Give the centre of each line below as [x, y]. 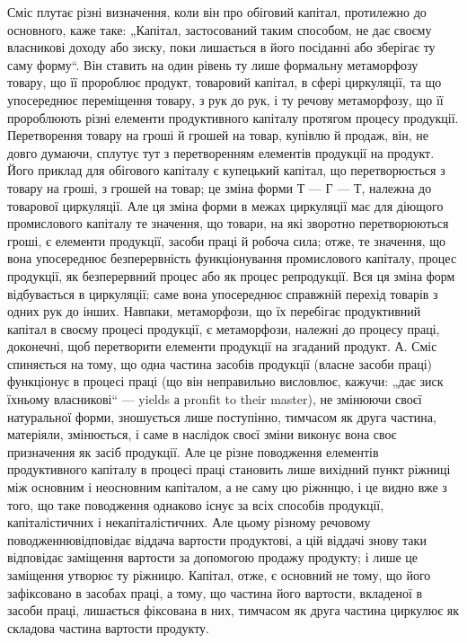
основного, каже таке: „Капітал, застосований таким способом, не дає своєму [220, 29]
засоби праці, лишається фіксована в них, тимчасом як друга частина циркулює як [233, 610]
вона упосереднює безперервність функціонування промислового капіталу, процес [232, 258]
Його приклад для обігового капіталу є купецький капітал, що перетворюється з [226, 170]
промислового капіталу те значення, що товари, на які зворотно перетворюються [228, 223]
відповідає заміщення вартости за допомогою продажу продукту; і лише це [213, 557]
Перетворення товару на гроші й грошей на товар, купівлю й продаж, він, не [218, 135]
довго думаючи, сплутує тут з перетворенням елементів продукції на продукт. [221, 152]
